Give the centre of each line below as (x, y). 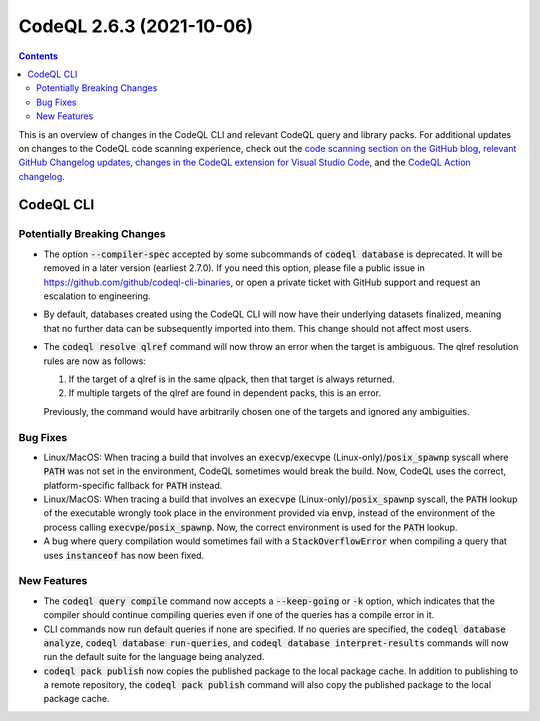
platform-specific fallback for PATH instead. (133, 485)
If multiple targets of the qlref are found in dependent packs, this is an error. (225, 393)
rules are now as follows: (95, 361)
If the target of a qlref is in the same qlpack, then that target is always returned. (231, 379)
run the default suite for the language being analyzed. (154, 657)
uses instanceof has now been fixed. (124, 555)
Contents (38, 56)
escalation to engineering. (97, 296)
